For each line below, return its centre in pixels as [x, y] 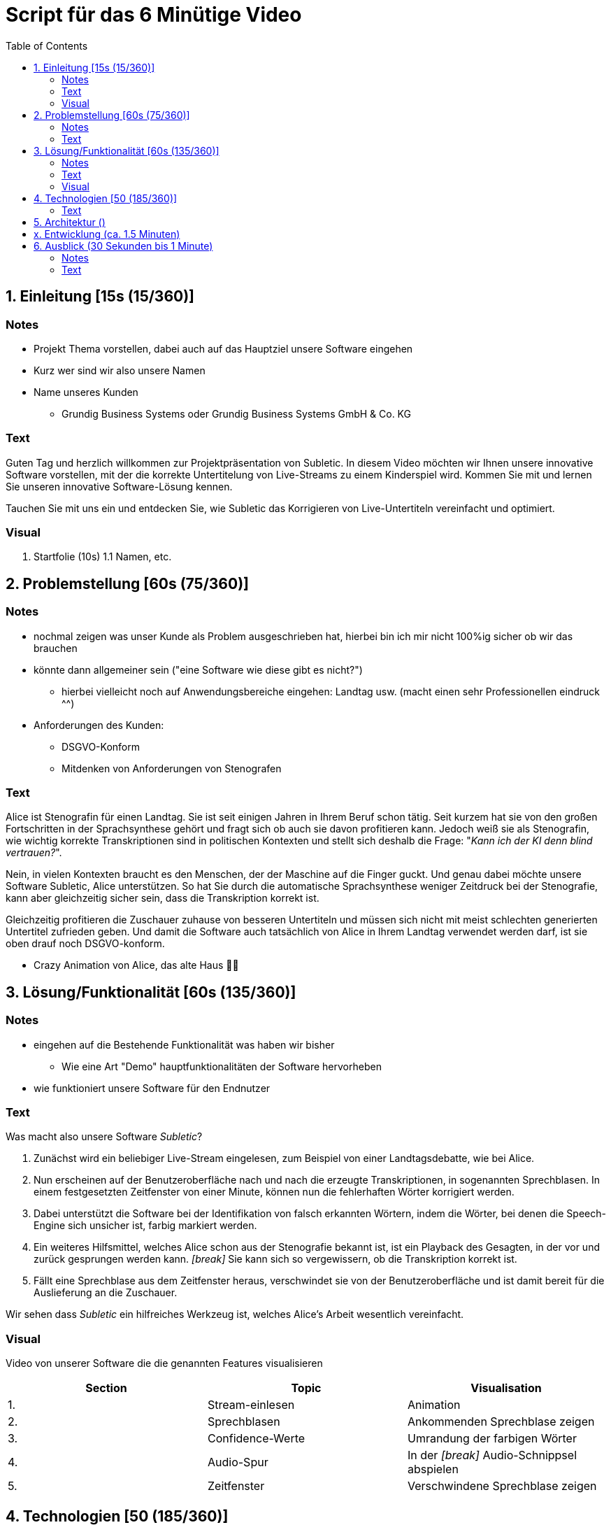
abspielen [433, 1469]
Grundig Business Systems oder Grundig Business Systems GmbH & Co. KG [237, 413]
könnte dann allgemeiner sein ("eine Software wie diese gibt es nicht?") [198, 669]
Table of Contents [47, 45]
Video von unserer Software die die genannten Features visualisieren [164, 1363]
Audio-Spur [238, 1462]
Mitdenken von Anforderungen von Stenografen [172, 768]
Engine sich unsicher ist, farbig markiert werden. [145, 1226]
